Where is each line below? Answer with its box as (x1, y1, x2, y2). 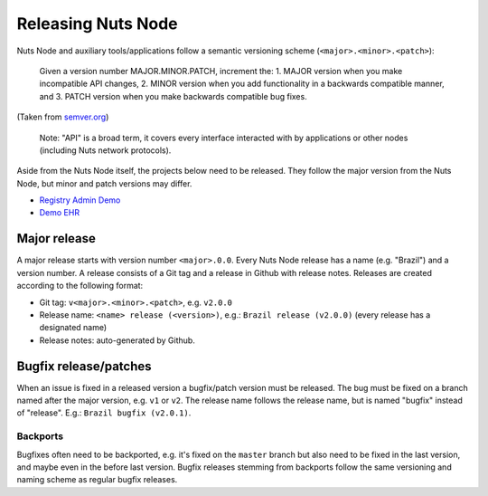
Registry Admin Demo (39, 195, 121, 205)
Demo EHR (39, 207, 80, 218)
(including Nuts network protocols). (39, 145, 172, 156)
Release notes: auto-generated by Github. (39, 335, 196, 346)
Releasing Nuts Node (16, 14, 178, 33)
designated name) (39, 322, 108, 333)
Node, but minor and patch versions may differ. (16, 177, 192, 189)
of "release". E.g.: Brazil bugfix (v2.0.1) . (16, 407, 192, 418)
